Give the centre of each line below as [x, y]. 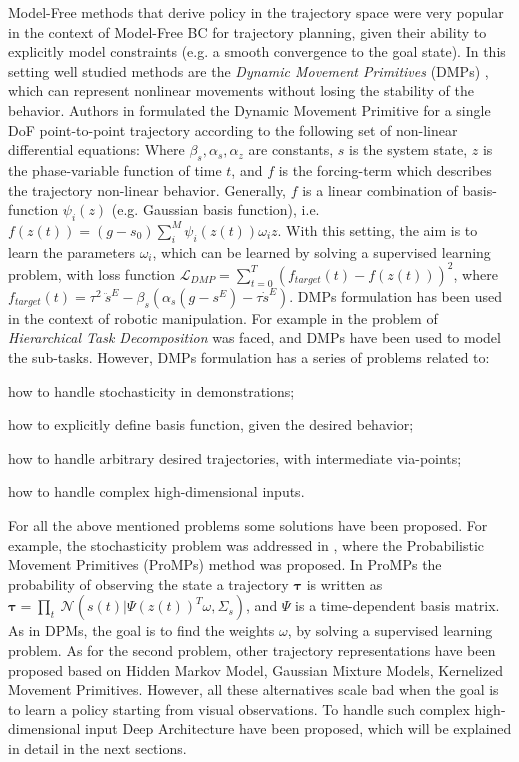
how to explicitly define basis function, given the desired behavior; [211, 424]
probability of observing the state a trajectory [148, 583]
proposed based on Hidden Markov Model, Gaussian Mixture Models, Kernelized [255, 669]
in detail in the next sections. [97, 747]
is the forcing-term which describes [385, 169]
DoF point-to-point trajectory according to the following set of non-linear [233, 129]
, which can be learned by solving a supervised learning [321, 251]
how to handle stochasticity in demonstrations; [151, 390]
